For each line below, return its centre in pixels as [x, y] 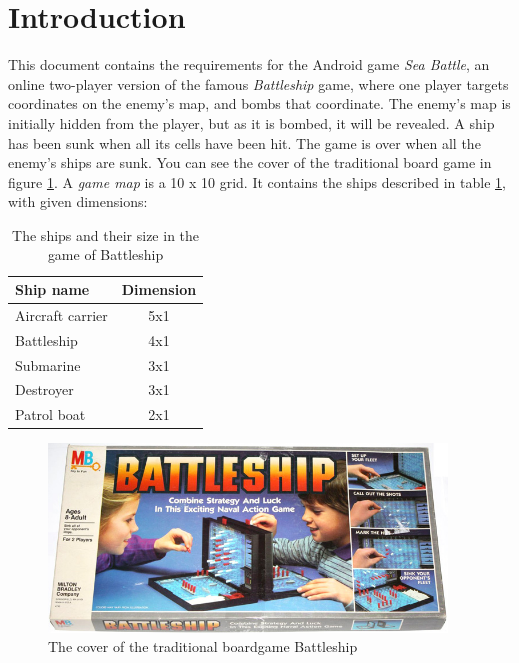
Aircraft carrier [61, 314]
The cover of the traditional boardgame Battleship [203, 646]
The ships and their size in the [106, 234]
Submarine [48, 364]
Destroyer [44, 389]
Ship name [52, 289]
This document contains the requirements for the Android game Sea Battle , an [249, 64]
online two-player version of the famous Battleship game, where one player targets [258, 83]
